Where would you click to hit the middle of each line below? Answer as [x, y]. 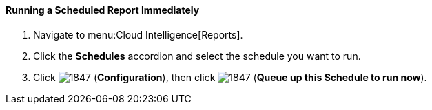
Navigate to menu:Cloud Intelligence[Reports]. [138, 34]
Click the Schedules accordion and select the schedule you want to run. [197, 56]
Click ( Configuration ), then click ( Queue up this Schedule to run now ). [230, 77]
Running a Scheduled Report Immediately [103, 10]
